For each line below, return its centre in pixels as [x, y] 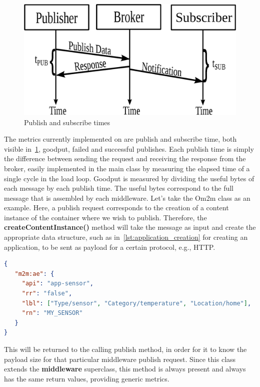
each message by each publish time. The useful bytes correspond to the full [119, 188]
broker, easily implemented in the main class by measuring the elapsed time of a [127, 168]
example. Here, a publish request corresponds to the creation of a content [116, 208]
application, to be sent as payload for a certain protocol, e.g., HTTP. [110, 247]
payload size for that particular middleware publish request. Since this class [120, 359]
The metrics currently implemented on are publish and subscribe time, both [120, 139]
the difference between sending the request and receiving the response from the [125, 158]
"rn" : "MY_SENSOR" [52, 313]
